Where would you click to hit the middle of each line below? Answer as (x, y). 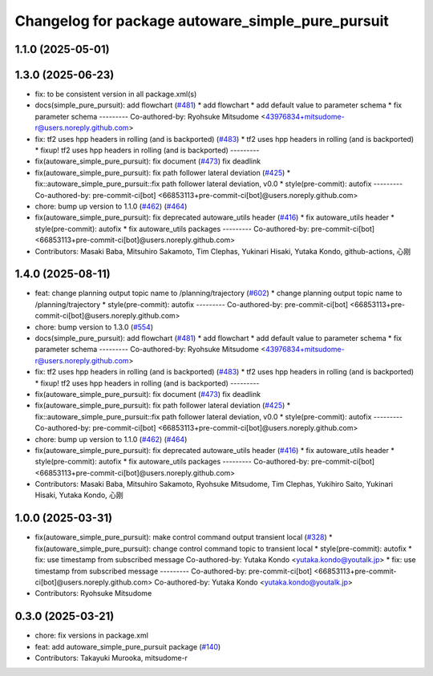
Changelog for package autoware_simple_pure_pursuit (202, 21)
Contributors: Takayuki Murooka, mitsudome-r (111, 658)
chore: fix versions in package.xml (91, 636)
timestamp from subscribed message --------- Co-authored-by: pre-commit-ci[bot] (174, 571)
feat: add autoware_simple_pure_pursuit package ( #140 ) (128, 646)
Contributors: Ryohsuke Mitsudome (93, 593)
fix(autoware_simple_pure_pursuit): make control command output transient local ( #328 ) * (184, 537)
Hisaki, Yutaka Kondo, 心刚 (79, 495)
